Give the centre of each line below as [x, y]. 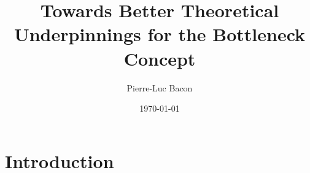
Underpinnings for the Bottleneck [160, 34]
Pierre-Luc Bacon [160, 87]
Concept [160, 58]
